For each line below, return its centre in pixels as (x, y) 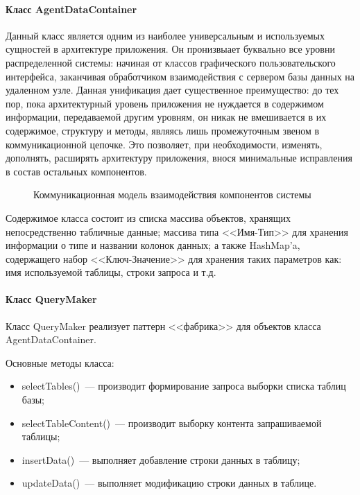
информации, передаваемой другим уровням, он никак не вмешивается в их (166, 117)
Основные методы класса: (60, 362)
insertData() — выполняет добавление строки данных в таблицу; (161, 459)
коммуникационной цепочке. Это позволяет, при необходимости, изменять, (164, 144)
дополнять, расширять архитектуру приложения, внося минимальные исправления (179, 158)
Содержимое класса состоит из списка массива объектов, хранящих (148, 217)
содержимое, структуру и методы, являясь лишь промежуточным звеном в (163, 130)
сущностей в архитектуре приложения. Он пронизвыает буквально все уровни (170, 49)
